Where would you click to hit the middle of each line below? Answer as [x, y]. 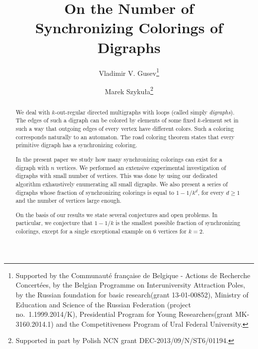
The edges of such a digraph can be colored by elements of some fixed [106, 120]
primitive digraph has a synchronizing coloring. [76, 145]
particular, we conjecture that [54, 223]
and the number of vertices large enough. [68, 201]
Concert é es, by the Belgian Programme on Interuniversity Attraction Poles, [130, 285]
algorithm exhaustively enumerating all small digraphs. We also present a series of [122, 184]
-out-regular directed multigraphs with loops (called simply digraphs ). [145, 112]
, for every [211, 192]
